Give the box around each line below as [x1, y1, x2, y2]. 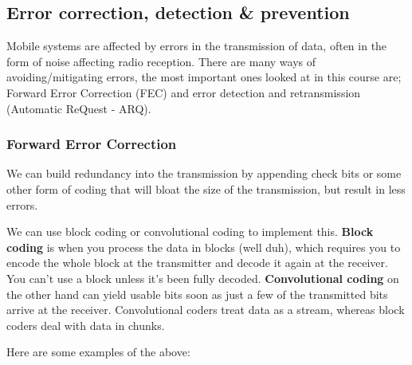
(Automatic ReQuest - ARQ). [6, 100, 151, 116]
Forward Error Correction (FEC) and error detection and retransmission [6, 84, 361, 100]
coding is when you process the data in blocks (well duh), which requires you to [6, 238, 401, 255]
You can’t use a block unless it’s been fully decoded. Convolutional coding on [6, 269, 399, 286]
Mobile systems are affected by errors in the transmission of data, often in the [6, 37, 387, 54]
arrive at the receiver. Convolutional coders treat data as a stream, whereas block [6, 301, 405, 318]
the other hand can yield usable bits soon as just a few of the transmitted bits [6, 285, 388, 302]
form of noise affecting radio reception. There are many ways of [6, 53, 316, 69]
